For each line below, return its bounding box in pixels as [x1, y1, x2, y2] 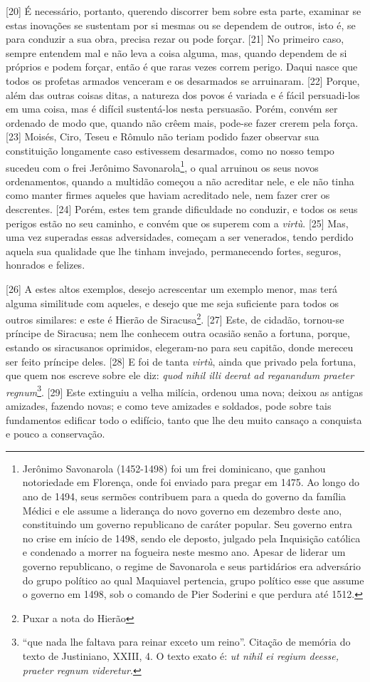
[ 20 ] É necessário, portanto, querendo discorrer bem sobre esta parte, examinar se [6, 4, 361, 18]
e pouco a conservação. [6, 426, 105, 441]
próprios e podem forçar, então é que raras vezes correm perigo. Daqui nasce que [6, 59, 358, 74]
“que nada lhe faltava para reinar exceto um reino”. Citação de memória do [22, 634, 351, 649]
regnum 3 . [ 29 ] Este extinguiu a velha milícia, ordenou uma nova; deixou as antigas [6, 382, 364, 399]
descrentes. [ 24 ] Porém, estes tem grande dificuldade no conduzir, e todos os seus [6, 201, 358, 216]
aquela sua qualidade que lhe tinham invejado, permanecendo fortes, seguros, [6, 243, 342, 258]
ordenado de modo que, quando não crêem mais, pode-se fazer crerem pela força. [6, 115, 359, 130]
